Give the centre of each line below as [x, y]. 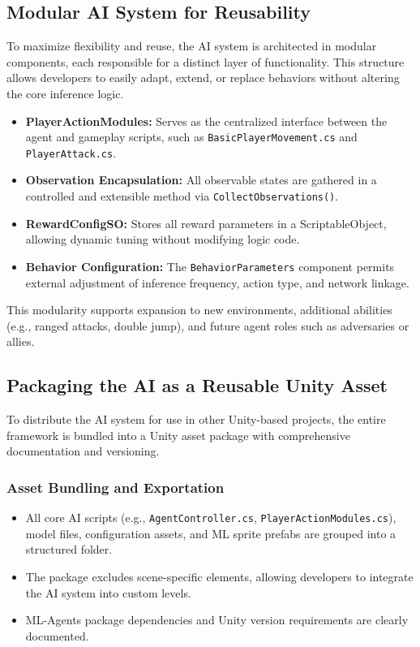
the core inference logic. [65, 93]
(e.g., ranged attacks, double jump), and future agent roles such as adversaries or [208, 325]
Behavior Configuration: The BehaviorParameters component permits [210, 266]
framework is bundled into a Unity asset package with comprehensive [178, 435]
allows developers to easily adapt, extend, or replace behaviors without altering [203, 78]
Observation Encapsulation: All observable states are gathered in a [201, 180]
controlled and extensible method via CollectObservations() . [182, 196]
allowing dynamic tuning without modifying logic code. [163, 239]
